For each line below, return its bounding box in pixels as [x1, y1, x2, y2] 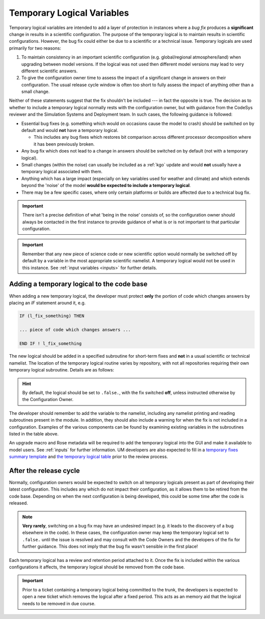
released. [9, 500, 28, 506]
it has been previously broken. [33, 141, 95, 147]
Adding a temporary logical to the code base [9, 280, 148, 288]
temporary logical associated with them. [21, 169, 103, 175]
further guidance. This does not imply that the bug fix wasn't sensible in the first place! [22, 544, 198, 550]
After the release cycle [9, 466, 80, 475]
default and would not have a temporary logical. [21, 127, 119, 133]
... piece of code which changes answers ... [19, 327, 131, 332]
